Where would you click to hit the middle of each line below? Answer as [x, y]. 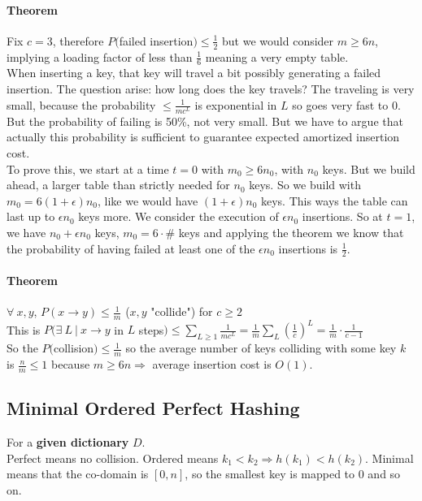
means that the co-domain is [78, 474]
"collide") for [182, 311]
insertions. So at [342, 216]
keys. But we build [369, 168]
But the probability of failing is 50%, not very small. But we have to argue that [205, 121]
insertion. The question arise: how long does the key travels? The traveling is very [211, 89]
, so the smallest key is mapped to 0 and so [293, 474]
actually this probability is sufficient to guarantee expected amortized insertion [203, 137]
